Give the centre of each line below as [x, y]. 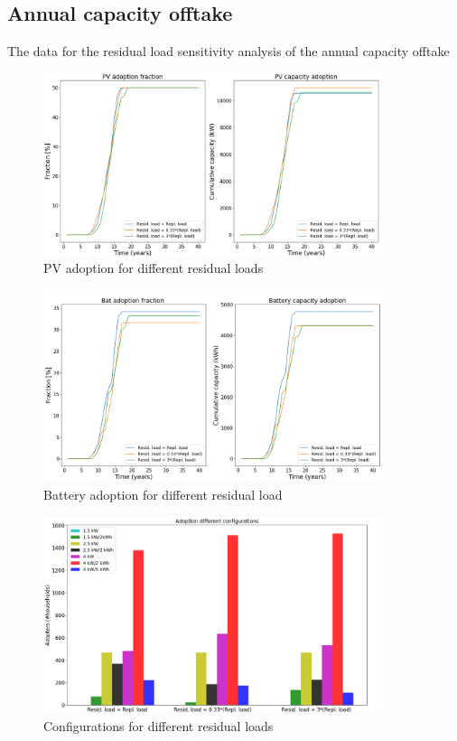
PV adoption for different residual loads [154, 268]
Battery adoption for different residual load [163, 494]
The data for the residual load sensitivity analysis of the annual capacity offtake [228, 51]
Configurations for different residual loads [159, 725]
